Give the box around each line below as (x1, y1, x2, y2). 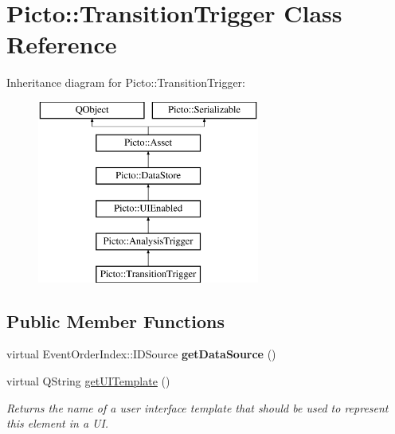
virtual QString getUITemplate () (6, 373, 170, 389)
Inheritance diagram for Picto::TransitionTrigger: (6, 74, 246, 91)
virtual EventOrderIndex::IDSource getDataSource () (6, 346, 276, 362)
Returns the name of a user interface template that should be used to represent (6, 399, 389, 416)
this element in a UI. (6, 415, 109, 432)
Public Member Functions (6, 308, 225, 333)
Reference (6, 28, 117, 61)
